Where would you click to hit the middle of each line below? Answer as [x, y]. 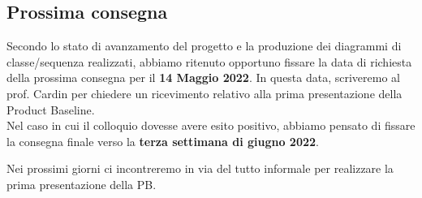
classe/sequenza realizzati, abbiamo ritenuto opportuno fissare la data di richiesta [209, 61]
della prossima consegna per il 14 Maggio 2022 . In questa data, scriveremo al [204, 77]
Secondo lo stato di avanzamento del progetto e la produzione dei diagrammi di [204, 46]
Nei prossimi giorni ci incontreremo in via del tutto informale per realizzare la [200, 168]
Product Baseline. [51, 109]
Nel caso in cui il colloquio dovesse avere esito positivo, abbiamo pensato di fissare [211, 125]
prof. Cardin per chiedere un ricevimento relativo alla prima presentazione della [205, 93]
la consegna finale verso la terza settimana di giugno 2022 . [163, 141]
